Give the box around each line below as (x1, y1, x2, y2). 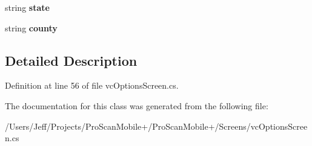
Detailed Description (5, 51, 138, 69)
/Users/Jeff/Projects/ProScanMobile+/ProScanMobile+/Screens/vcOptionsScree (5, 119, 308, 132)
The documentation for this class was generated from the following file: (5, 99, 268, 112)
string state (5, 1, 50, 13)
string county (5, 21, 58, 34)
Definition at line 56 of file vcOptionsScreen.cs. (5, 79, 179, 92)
